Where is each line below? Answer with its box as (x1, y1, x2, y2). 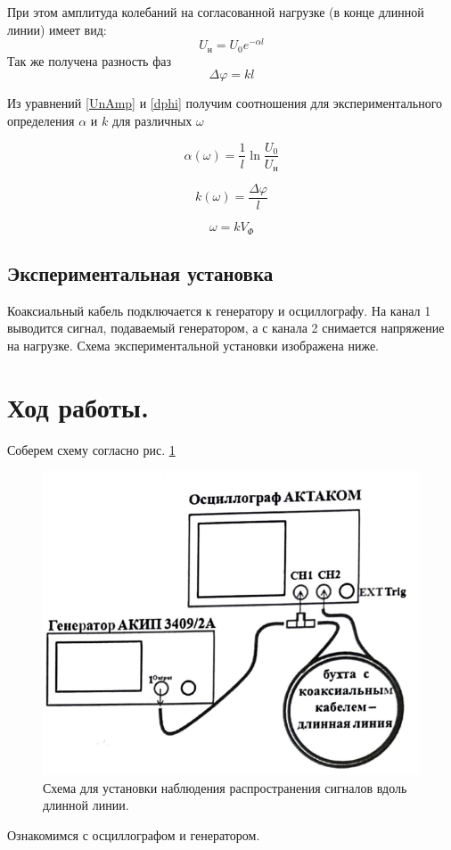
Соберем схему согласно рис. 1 (7, 440, 176, 458)
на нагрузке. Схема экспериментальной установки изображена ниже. (7, 335, 380, 354)
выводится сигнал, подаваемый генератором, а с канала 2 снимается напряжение (7, 318, 445, 337)
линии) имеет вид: (7, 20, 107, 38)
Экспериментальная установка (7, 259, 274, 286)
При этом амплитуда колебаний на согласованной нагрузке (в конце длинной (7, 3, 424, 21)
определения (7, 111, 75, 129)
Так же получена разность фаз (7, 51, 171, 70)
